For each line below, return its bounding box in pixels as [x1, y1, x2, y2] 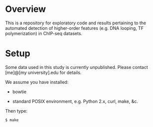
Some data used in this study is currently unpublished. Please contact [5, 64, 148, 70]
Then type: [5, 108, 28, 114]
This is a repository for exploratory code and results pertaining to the [5, 20, 147, 26]
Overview [5, 3, 46, 15]
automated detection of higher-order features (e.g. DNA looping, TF [5, 25, 144, 31]
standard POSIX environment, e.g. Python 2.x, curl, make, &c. [12, 98, 138, 104]
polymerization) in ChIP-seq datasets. [5, 30, 82, 36]
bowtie [12, 88, 27, 95]
